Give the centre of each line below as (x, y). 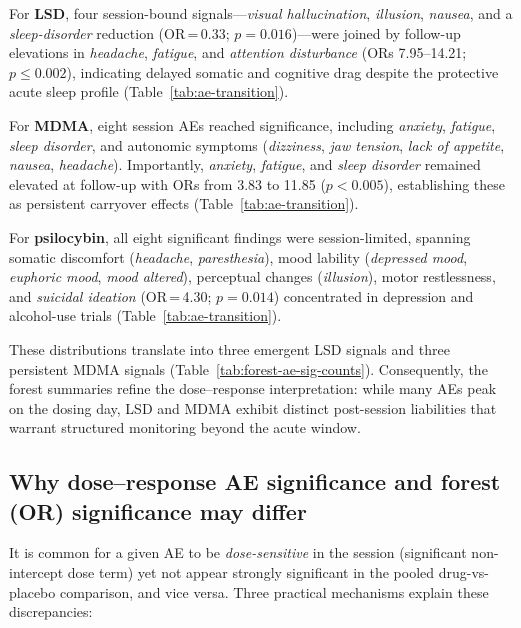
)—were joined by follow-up (376, 32)
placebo (32, 591)
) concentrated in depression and (373, 295)
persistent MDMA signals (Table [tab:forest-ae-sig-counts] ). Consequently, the (248, 368)
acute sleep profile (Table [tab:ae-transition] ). (149, 91)
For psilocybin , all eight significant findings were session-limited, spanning (240, 236)
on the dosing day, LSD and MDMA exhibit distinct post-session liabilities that (253, 407)
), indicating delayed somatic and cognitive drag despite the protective (282, 71)
